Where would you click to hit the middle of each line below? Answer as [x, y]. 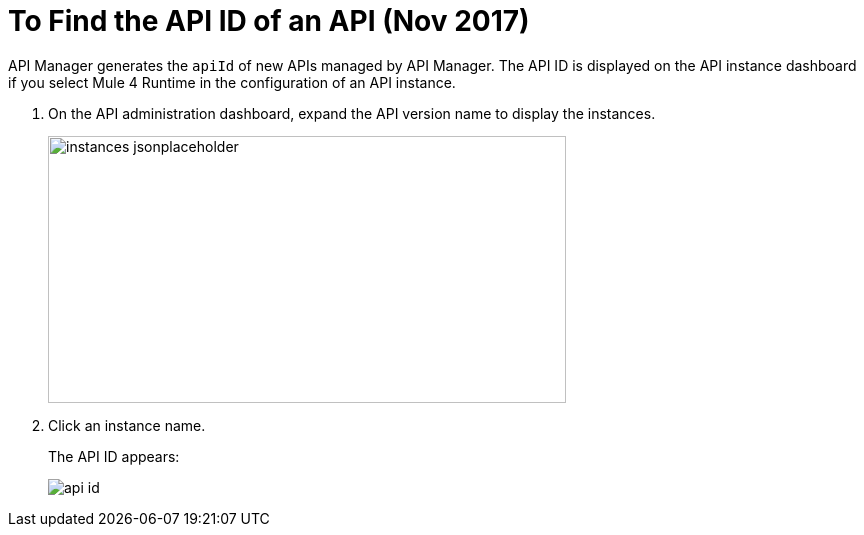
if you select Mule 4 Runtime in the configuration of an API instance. [232, 82]
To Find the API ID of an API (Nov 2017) [269, 21]
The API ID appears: [114, 456]
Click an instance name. [127, 425]
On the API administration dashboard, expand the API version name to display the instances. [352, 113]
